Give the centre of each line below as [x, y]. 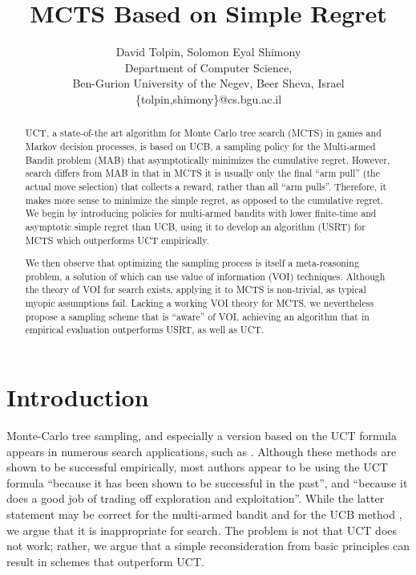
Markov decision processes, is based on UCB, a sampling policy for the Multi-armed [200, 146]
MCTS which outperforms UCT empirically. [117, 240]
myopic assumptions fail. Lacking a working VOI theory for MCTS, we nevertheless [200, 303]
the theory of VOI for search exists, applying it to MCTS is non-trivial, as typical [196, 290]
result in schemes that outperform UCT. [105, 561]
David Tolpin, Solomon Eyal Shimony [208, 52]
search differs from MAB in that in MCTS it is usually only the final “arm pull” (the [202, 173]
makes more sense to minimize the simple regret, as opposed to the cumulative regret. [204, 200]
